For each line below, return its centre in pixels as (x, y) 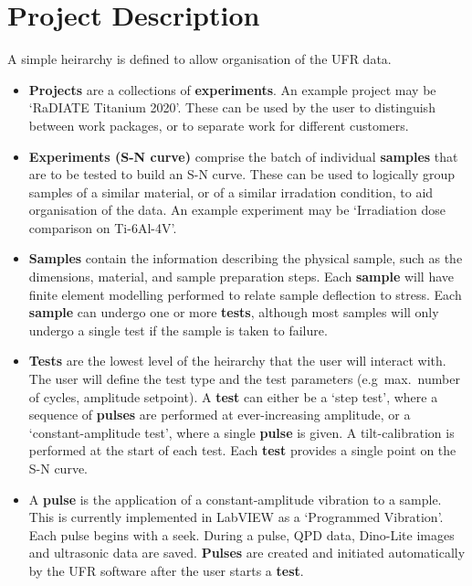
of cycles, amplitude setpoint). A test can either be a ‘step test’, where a (233, 396)
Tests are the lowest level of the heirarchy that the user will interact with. (237, 361)
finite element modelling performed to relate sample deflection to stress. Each (245, 294)
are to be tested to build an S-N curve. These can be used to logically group (242, 174)
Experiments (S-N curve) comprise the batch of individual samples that (243, 156)
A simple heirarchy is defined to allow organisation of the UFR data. (199, 59)
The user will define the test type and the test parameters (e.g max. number (244, 379)
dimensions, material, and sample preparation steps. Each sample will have (241, 277)
